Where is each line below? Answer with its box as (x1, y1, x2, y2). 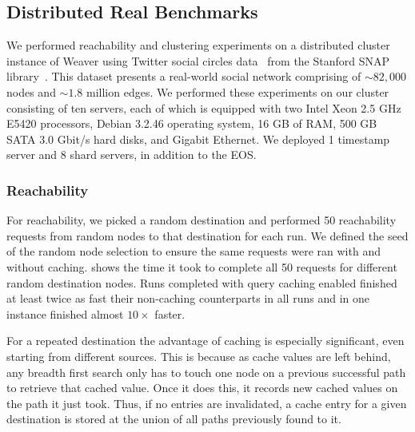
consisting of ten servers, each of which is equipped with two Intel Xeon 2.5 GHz (6, 99, 401, 116)
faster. (154, 305, 186, 322)
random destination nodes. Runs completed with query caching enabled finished (6, 274, 397, 291)
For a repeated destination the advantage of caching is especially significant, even (6, 332, 405, 349)
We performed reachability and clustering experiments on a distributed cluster (6, 37, 390, 54)
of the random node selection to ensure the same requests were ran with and (6, 243, 381, 260)
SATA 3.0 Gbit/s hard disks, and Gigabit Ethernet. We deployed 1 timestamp (6, 130, 390, 147)
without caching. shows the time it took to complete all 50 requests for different (6, 258, 397, 275)
